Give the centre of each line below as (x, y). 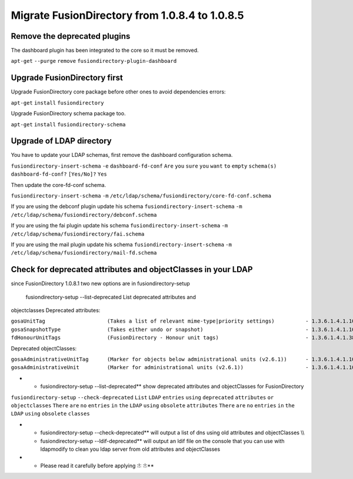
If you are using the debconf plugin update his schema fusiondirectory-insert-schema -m (126, 206)
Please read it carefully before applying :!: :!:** (97, 465)
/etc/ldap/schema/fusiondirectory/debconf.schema (84, 215)
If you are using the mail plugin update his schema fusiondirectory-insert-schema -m (121, 244)
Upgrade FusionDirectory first (67, 78)
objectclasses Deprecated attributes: (56, 310)
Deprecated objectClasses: (44, 348)
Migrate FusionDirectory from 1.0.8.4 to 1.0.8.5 (127, 15)
